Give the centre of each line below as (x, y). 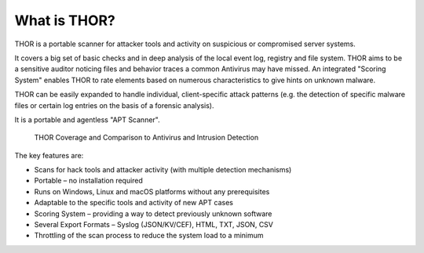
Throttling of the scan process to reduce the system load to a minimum (149, 236)
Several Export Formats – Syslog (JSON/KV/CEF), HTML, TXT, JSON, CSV (154, 225)
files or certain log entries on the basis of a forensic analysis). (114, 105)
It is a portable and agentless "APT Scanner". (87, 119)
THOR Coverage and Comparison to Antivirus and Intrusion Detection (146, 138)
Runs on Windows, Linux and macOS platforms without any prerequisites (152, 191)
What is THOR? (65, 20)
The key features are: (49, 155)
